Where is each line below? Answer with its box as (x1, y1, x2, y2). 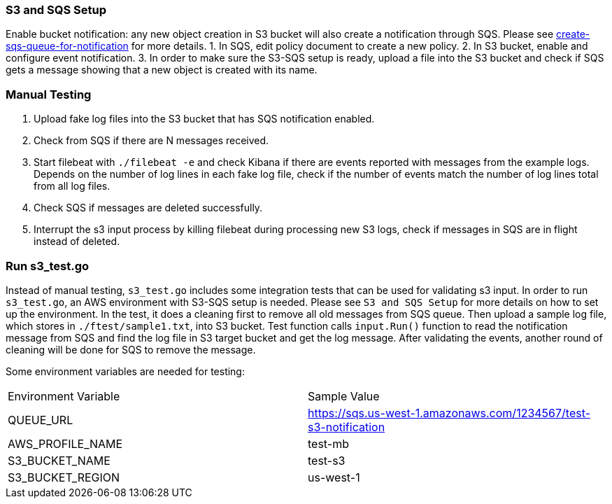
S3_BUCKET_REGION (8, 470, 120, 484)
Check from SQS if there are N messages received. (34, 134, 269, 147)
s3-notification (308, 419, 385, 434)
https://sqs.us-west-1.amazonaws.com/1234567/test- (308, 405, 590, 420)
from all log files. (34, 180, 111, 192)
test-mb (308, 436, 349, 451)
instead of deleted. (34, 235, 120, 248)
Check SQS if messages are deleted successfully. (34, 202, 263, 214)
